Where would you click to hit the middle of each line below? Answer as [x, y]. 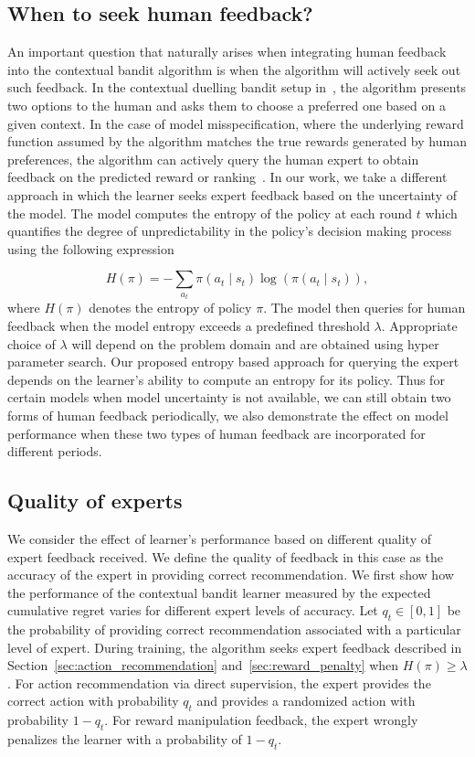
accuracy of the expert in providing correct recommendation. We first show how [231, 575]
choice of [32, 343]
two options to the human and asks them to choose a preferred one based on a [227, 105]
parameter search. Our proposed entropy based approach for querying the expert [233, 362]
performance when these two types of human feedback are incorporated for [216, 433]
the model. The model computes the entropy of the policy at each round [210, 213]
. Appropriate [419, 325]
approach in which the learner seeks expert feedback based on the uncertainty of [232, 194]
